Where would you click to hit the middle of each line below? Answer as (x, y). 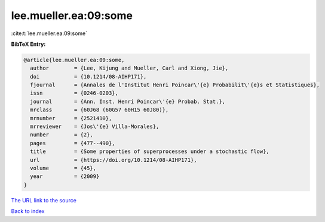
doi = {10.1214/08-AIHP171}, (88, 76)
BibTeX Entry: (28, 44)
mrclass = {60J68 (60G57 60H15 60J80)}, (99, 110)
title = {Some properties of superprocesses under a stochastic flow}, (150, 151)
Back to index (28, 211)
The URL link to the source (44, 200)
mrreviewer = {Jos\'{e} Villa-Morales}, (95, 127)
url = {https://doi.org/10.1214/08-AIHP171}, (114, 160)
